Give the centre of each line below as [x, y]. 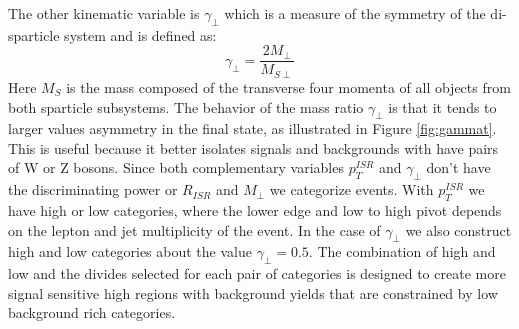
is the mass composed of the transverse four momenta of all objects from [288, 86]
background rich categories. [92, 312]
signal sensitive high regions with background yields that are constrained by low [253, 292]
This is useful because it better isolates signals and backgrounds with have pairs [253, 147]
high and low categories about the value [130, 251]
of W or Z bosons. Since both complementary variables [176, 167]
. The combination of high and [402, 251]
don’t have [458, 167]
